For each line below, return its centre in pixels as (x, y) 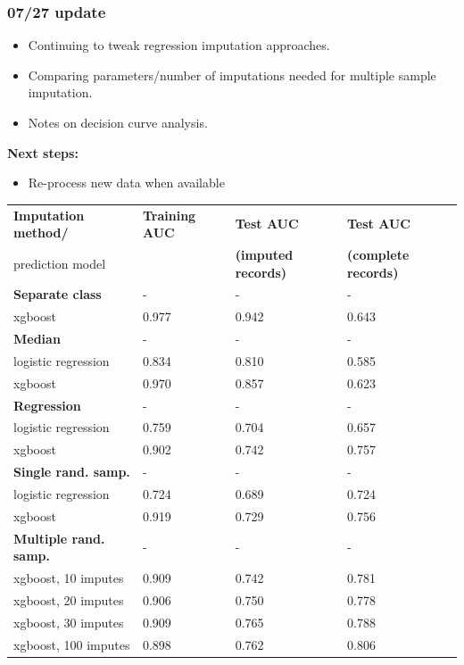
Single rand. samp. (72, 472)
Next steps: (43, 152)
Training (169, 215)
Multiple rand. (59, 538)
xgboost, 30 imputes (69, 622)
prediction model (60, 263)
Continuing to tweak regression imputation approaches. (179, 45)
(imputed (264, 254)
